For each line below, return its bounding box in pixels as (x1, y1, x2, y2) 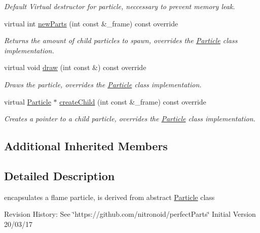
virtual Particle (4, 96, 51, 107)
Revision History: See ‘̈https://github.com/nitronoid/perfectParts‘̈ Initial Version (4, 209, 256, 219)
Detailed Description (4, 168, 115, 183)
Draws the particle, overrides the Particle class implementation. (4, 79, 202, 89)
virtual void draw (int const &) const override (4, 62, 146, 73)
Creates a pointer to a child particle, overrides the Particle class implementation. (4, 113, 255, 124)
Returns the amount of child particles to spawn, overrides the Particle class (4, 35, 238, 46)
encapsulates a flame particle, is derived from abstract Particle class (4, 191, 215, 202)
